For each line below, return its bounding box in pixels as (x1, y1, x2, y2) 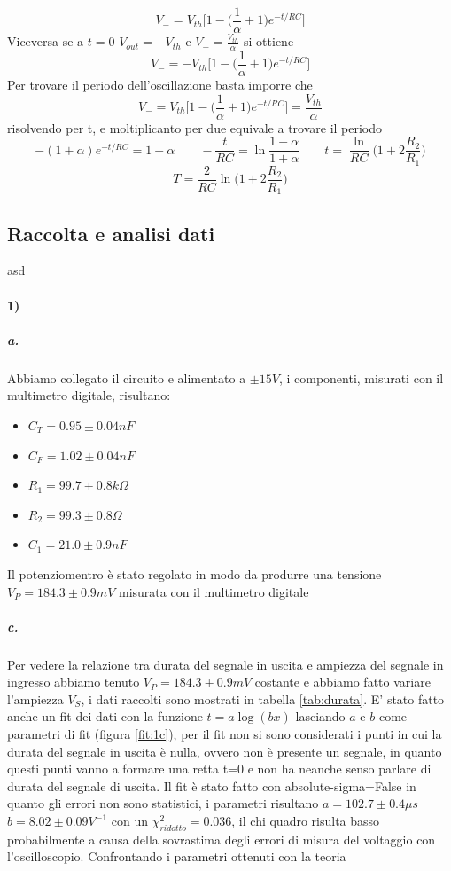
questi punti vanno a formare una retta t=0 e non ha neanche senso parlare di (7, 759, 432, 778)
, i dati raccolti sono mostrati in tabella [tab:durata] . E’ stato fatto (81, 689, 445, 708)
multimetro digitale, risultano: (7, 386, 171, 404)
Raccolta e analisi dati (7, 219, 215, 247)
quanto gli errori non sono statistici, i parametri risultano (7, 794, 319, 812)
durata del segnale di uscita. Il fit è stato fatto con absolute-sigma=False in (7, 776, 416, 795)
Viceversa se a (7, 32, 84, 51)
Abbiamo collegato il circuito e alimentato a (7, 368, 246, 387)
